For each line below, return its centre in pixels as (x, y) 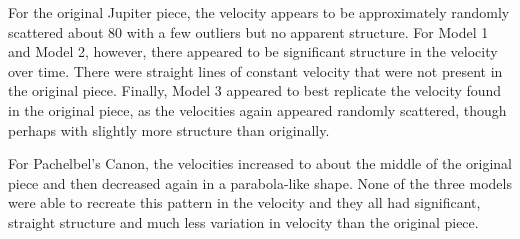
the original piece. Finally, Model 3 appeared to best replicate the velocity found (255, 90)
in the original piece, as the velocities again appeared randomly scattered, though (257, 109)
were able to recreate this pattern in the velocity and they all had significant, (244, 202)
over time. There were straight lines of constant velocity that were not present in (255, 70)
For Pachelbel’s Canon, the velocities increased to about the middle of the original (260, 163)
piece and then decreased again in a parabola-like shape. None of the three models (260, 182)
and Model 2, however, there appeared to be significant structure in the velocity (253, 51)
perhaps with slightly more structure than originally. (169, 129)
